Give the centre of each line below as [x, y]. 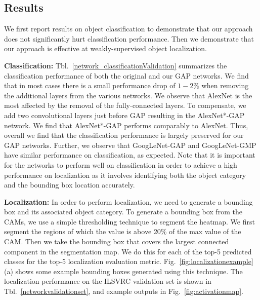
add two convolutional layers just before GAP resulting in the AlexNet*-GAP [124, 115]
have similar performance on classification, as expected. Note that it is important [130, 155]
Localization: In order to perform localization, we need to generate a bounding [128, 201]
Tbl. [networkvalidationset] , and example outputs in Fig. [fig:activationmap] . [124, 291]
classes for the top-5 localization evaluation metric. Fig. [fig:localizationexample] [129, 261]
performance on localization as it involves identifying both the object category [125, 175]
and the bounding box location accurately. [70, 185]
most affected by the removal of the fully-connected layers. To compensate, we [125, 105]
